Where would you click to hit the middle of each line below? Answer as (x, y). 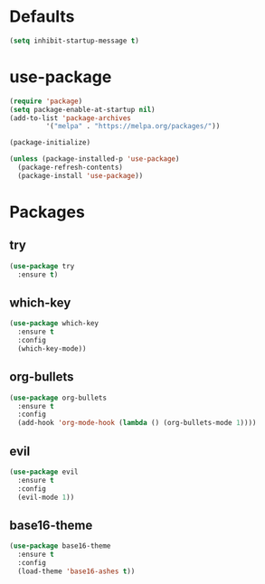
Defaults (42, 17)
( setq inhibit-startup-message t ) (75, 41)
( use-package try (42, 266)
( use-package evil (44, 472)
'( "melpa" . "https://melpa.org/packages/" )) (133, 127)
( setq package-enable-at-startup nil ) (82, 109)
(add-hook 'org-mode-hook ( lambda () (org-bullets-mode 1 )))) (137, 423)
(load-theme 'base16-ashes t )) (76, 571)
